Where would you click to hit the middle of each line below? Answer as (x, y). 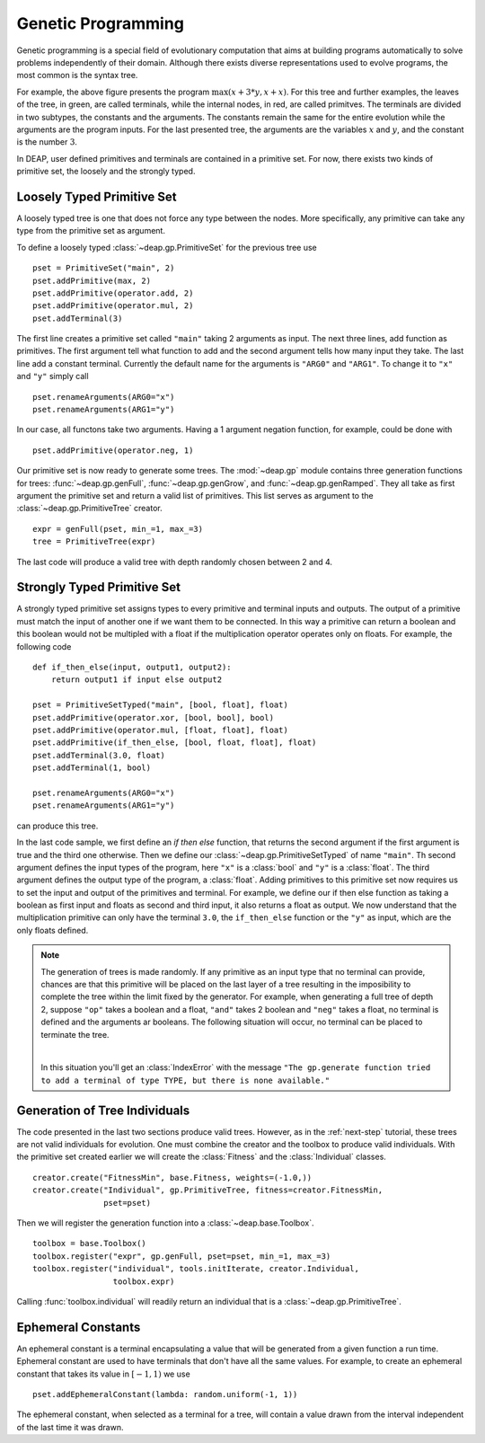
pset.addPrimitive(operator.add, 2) (113, 293)
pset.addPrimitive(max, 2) (92, 280)
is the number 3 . (47, 142)
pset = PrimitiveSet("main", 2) (104, 268)
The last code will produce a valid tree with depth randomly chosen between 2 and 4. (174, 562)
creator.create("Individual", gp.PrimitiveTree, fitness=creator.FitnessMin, (208, 1190)
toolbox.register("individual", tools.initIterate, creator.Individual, (196, 1269)
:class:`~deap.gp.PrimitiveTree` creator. (89, 509)
